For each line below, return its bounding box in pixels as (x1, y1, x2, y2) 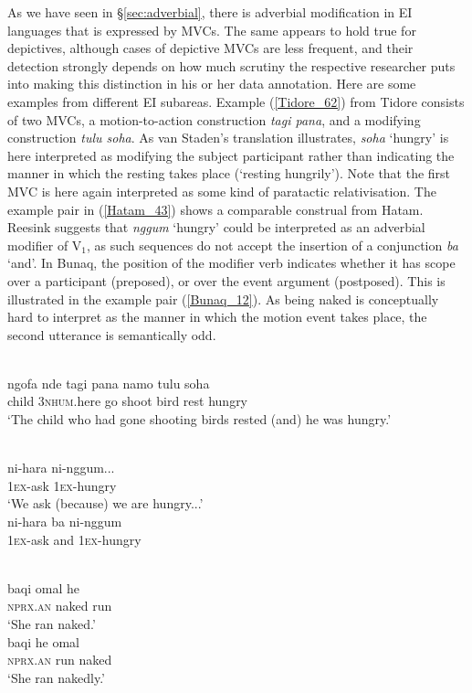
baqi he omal (7, 632, 79, 651)
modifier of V (7, 235, 82, 254)
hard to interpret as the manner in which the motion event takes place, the (7, 307, 427, 326)
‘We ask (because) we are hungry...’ (7, 494, 204, 513)
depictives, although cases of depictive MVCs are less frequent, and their (7, 38, 414, 58)
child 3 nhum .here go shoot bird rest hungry (7, 391, 248, 410)
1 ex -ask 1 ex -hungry (7, 475, 117, 495)
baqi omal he (7, 578, 79, 597)
